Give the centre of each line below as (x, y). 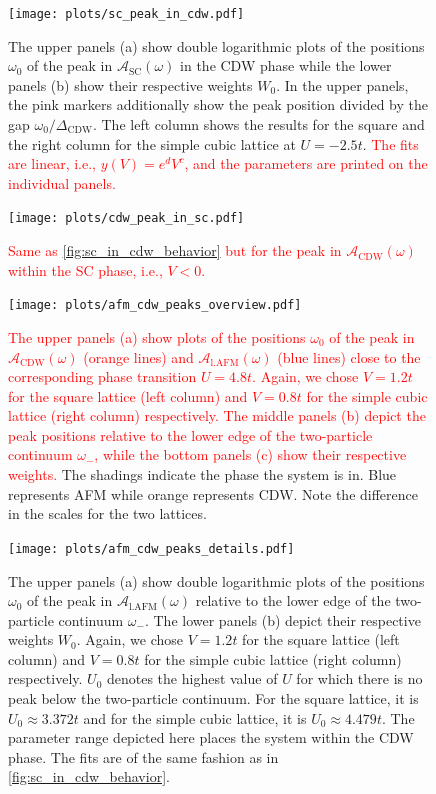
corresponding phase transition (102, 376)
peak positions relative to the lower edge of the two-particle (190, 434)
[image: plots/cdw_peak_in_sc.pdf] (126, 218)
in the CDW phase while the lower (286, 65)
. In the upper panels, (342, 84)
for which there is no (359, 678)
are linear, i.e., (52, 163)
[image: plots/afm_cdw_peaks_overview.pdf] (155, 305)
